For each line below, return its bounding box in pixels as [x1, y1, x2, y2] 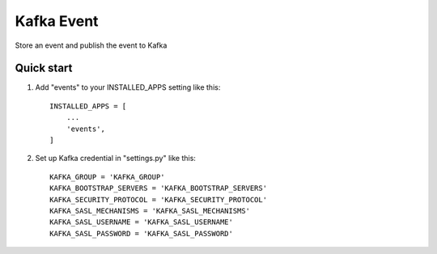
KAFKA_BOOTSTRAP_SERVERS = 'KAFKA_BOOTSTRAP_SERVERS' [49, 184, 267, 193]
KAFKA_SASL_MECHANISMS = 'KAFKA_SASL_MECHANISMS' [49, 206, 251, 215]
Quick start [15, 61, 73, 75]
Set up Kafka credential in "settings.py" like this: [35, 154, 196, 163]
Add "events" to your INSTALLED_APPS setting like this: [35, 83, 221, 92]
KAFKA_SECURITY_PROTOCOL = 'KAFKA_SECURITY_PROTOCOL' [49, 195, 267, 204]
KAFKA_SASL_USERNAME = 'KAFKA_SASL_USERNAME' [49, 218, 234, 226]
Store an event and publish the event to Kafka [15, 40, 168, 50]
